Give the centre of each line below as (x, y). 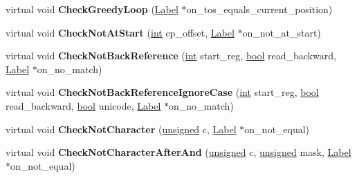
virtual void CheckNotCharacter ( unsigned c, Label (121, 129)
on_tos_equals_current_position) (259, 9)
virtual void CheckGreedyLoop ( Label (92, 9)
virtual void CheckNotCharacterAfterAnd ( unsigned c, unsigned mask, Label (178, 152)
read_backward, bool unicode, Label (83, 105)
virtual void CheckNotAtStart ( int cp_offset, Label (120, 32)
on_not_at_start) (282, 32)
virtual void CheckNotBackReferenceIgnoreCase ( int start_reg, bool (162, 92)
